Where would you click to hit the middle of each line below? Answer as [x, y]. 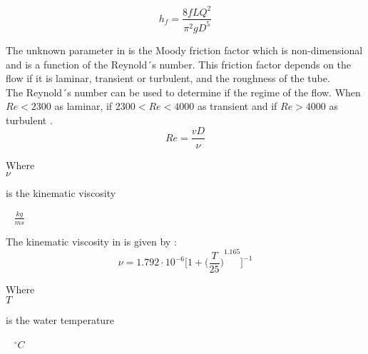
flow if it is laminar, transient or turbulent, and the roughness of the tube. [168, 78]
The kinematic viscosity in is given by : [91, 241]
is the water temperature [60, 320]
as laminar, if [83, 106]
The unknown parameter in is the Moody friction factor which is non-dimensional [184, 50]
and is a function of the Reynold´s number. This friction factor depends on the [179, 64]
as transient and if [237, 106]
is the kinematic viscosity [61, 193]
